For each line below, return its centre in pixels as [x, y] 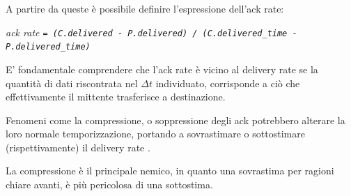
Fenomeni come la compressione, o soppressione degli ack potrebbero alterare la [175, 120]
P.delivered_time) [48, 47]
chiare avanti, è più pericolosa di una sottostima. [109, 184]
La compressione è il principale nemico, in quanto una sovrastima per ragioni [170, 171]
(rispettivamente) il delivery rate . [78, 147]
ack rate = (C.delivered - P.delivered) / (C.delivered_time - [151, 32]
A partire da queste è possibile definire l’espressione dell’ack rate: [145, 8]
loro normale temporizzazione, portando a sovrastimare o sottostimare [155, 134]
